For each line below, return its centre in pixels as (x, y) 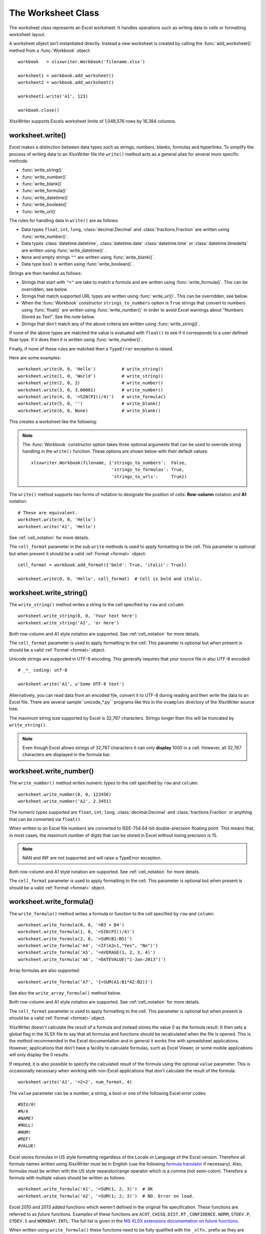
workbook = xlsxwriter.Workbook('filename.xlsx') (82, 62)
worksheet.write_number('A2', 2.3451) (65, 801)
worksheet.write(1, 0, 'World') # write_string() (91, 376)
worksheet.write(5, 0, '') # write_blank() (89, 404)
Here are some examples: (35, 358)
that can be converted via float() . (46, 819)
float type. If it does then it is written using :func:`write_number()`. (76, 340)
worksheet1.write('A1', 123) (53, 96)
